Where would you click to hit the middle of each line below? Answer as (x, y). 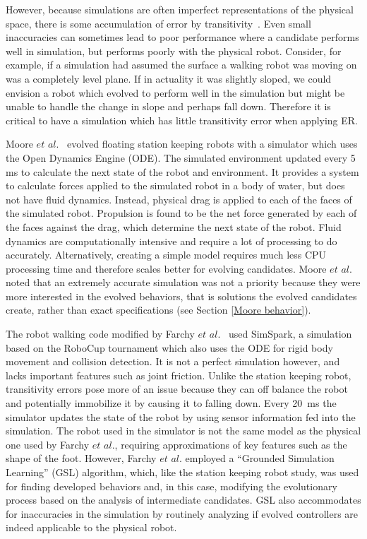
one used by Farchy (48, 444)
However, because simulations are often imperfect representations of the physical (180, 9)
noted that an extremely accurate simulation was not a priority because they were (183, 282)
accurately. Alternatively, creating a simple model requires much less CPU (166, 255)
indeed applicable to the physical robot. (91, 527)
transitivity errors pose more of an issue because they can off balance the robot (177, 389)
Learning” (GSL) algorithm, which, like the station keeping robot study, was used (182, 472)
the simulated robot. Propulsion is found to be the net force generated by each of (181, 213)
